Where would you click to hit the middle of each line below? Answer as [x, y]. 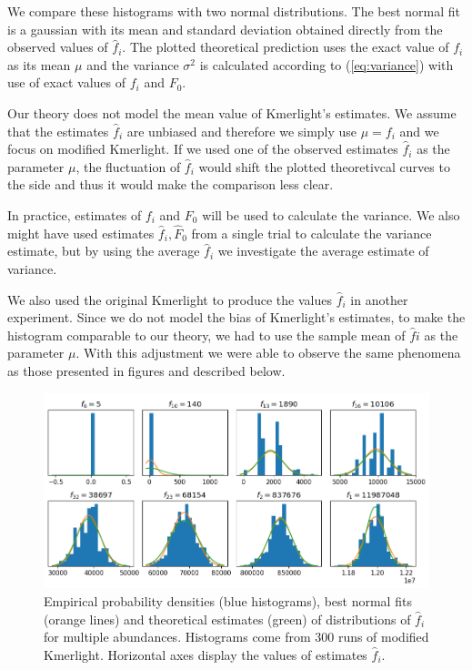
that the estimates [58, 131]
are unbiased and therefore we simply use [242, 131]
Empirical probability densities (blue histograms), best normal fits [228, 601]
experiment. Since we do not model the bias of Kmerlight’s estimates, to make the [236, 317]
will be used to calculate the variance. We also [331, 214]
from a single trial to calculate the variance [311, 233]
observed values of [58, 47]
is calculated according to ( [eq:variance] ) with [326, 64]
